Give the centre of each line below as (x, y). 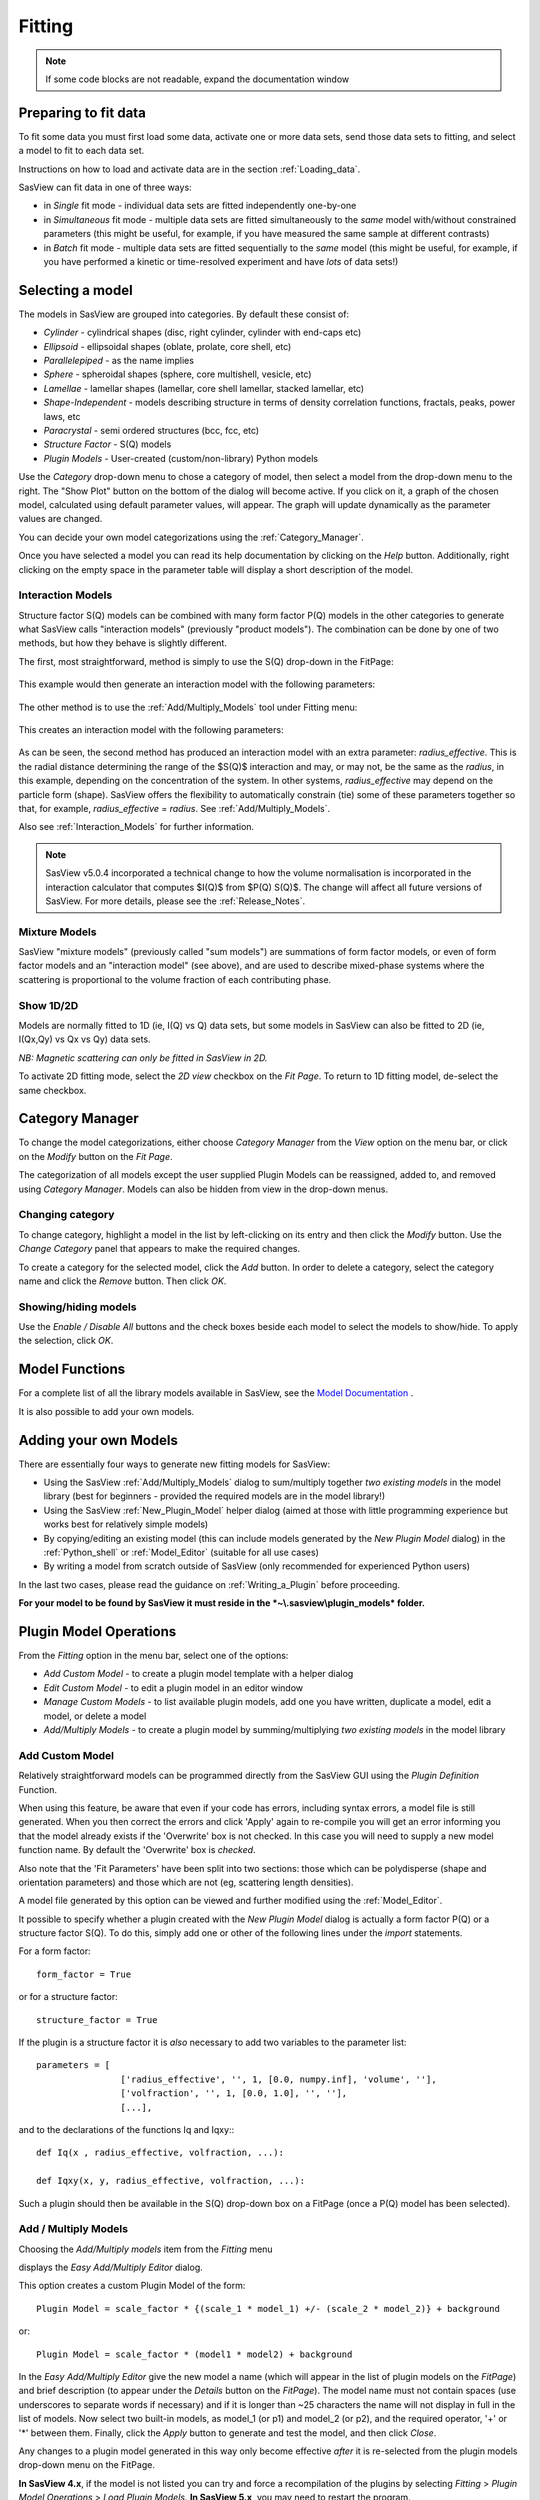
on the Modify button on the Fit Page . (96, 1156)
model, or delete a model (95, 1716)
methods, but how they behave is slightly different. (122, 643)
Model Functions (72, 1369)
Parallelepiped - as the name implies (119, 361)
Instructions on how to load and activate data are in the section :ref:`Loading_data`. (189, 169)
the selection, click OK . (66, 1341)
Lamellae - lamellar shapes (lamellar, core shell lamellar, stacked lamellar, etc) (204, 388)
